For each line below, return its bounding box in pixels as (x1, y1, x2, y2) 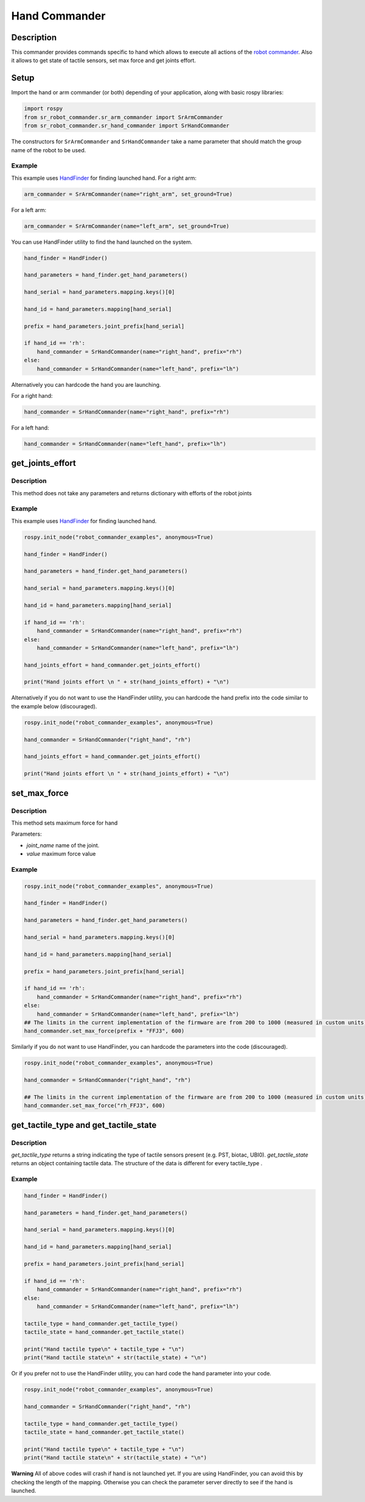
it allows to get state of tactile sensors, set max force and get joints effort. (11, 57, 196, 64)
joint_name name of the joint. (26, 841, 100, 849)
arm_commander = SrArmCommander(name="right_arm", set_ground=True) (24, 191, 233, 197)
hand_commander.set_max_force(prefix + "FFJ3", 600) (24, 1028, 185, 1035)
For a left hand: (11, 424, 49, 431)
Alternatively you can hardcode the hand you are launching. (11, 381, 161, 388)
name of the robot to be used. (11, 146, 86, 153)
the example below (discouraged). (11, 702, 97, 710)
